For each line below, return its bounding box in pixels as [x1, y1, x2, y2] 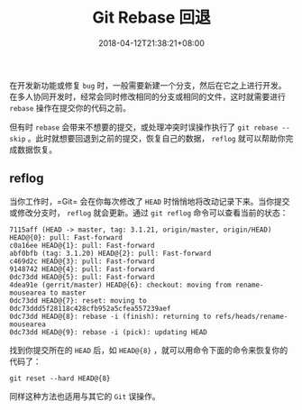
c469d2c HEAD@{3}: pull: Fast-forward [9, 257, 155, 266]
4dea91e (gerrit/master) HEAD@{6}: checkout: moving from [9, 280, 232, 289]
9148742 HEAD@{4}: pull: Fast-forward [9, 264, 155, 274]
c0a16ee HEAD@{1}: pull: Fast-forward [9, 241, 155, 250]
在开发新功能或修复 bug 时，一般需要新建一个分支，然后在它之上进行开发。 [9, 79, 287, 90]
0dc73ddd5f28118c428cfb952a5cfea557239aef [9, 304, 171, 313]
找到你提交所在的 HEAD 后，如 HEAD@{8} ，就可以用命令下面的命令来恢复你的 [9, 344, 288, 355]
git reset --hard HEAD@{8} [9, 374, 111, 383]
